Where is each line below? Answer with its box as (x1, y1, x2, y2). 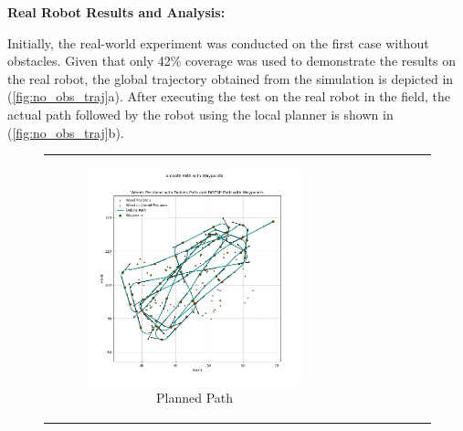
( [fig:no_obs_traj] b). (7, 122, 124, 142)
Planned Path (155, 388, 234, 407)
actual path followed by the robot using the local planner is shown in (7, 104, 394, 123)
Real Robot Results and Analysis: (7, 3, 226, 21)
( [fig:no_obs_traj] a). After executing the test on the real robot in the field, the (7, 87, 450, 106)
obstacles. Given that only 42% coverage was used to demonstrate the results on (7, 51, 457, 70)
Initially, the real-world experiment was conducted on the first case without (7, 33, 429, 52)
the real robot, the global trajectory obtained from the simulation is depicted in (7, 68, 454, 88)
